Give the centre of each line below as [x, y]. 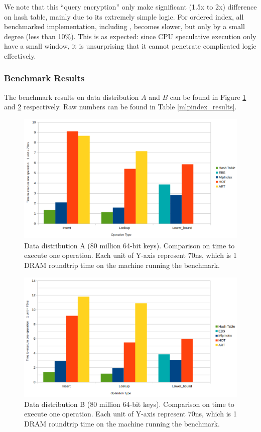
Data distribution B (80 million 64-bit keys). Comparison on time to [129, 404]
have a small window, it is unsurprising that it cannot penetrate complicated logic [130, 46]
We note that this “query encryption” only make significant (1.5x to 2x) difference [130, 7]
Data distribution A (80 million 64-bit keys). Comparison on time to [129, 245]
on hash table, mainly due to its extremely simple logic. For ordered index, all [124, 16]
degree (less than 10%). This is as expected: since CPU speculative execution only [130, 36]
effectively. [20, 55]
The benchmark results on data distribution [72, 97]
